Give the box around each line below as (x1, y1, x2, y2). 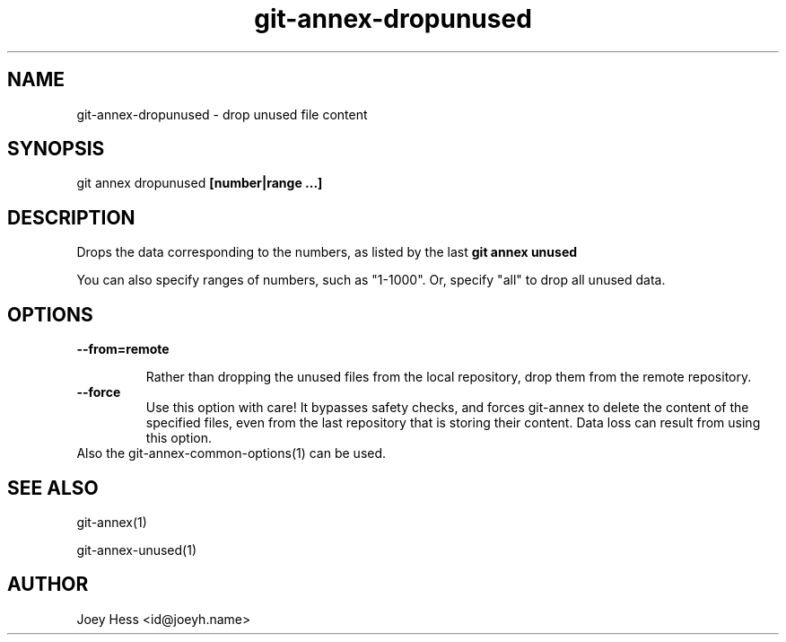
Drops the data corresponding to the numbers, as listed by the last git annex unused (76, 244, 578, 260)
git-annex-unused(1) (76, 541, 196, 558)
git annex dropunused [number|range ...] (76, 175, 323, 191)
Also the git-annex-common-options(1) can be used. (76, 445, 387, 462)
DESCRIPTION (7, 206, 135, 229)
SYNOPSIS (7, 137, 105, 161)
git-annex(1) (76, 514, 147, 530)
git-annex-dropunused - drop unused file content (76, 106, 368, 122)
